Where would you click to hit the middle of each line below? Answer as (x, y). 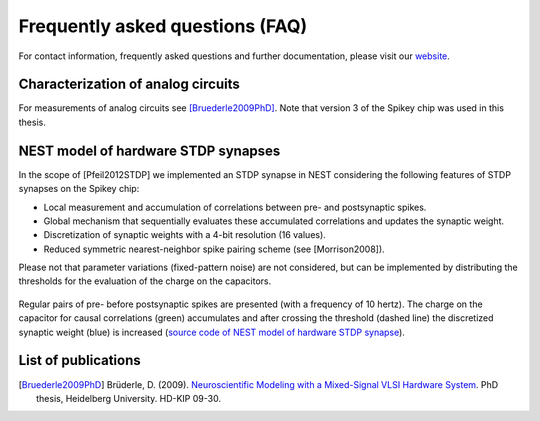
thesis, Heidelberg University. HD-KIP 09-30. (129, 398)
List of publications (79, 360)
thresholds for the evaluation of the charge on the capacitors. (145, 281)
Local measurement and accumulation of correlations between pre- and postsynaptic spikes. (235, 207)
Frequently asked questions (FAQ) (163, 26)
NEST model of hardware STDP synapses (149, 150)
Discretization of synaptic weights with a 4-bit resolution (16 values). (185, 235)
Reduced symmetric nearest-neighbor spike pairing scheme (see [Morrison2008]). (214, 249)
